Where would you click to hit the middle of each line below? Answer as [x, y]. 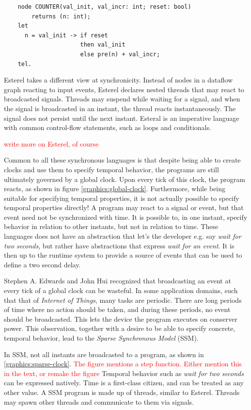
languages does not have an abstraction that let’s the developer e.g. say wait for [123, 236]
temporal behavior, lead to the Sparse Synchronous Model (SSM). [101, 338]
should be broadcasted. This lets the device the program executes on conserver [121, 319]
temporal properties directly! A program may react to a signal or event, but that [124, 207]
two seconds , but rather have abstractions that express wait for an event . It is [119, 245]
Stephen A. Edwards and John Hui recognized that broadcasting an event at [118, 281]
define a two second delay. [42, 264]
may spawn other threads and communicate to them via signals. [99, 402]
